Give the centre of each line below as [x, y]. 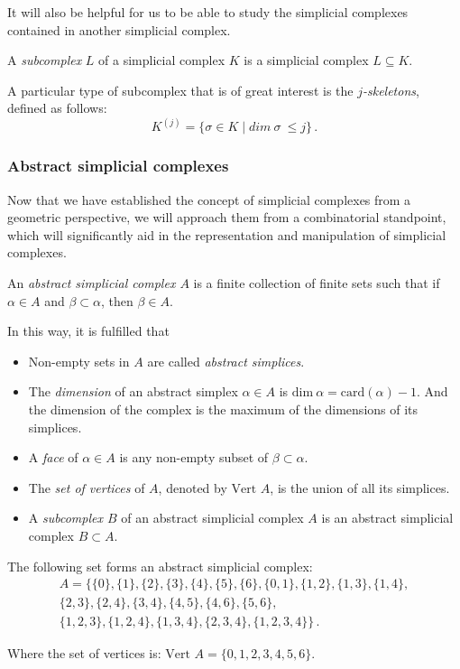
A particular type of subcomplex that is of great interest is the [180, 90]
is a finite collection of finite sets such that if [317, 283]
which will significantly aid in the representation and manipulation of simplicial [227, 234]
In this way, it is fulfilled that [88, 331]
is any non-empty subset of [194, 457]
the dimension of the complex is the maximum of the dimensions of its [223, 409]
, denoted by [193, 487]
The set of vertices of [87, 487]
